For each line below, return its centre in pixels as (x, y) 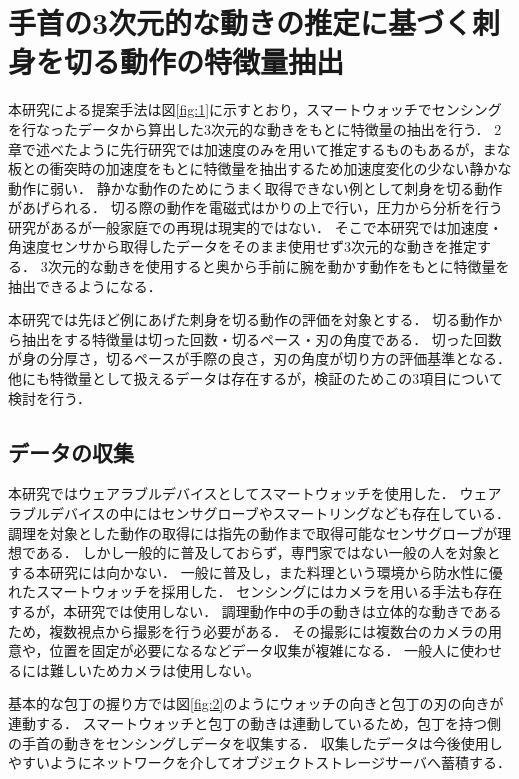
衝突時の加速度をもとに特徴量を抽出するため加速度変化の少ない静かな (280, 168)
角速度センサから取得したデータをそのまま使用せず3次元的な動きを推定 (242, 246)
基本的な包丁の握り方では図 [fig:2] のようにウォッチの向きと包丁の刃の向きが (256, 703)
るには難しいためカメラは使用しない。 (134, 669)
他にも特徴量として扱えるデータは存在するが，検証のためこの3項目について (255, 378)
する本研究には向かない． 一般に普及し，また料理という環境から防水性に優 (255, 571)
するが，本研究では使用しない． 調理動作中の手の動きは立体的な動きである (255, 610)
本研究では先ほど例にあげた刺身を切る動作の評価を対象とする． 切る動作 (248, 319)
